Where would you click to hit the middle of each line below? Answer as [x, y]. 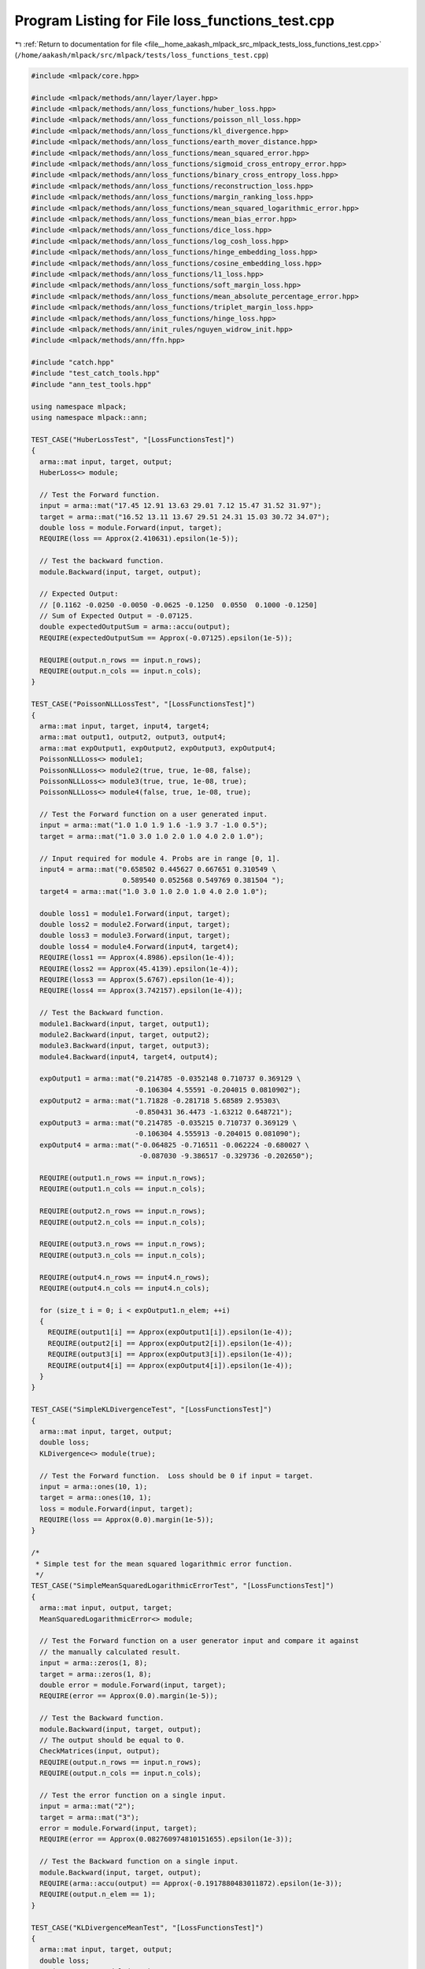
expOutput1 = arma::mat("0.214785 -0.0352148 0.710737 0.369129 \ [170, 1079]
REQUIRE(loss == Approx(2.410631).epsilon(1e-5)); [139, 539]
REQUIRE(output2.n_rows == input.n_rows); [123, 1211]
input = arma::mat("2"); [87, 1806]
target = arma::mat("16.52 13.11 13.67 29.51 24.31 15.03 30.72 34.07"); [185, 517]
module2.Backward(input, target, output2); [125, 1035]
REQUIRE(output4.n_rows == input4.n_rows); [125, 1277]
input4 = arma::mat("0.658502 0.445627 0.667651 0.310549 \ [158, 870]
